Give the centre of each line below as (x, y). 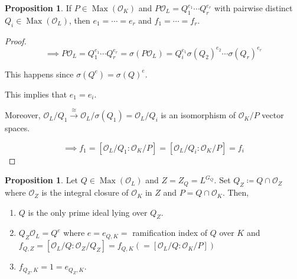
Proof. (16, 40)
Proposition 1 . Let (42, 180)
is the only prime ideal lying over (88, 212)
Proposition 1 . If (38, 8)
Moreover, (23, 115)
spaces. (17, 128)
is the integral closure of (85, 192)
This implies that (36, 94)
